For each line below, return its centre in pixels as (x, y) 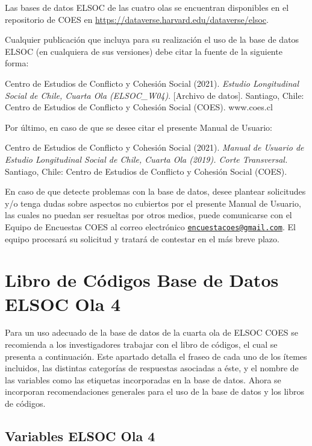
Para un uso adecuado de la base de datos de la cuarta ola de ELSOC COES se (151, 332)
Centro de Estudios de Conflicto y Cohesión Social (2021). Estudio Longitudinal (152, 83)
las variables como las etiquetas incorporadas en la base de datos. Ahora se (143, 379)
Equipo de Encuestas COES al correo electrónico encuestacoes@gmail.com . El (150, 226)
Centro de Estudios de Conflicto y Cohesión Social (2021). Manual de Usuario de (154, 147)
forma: (17, 63)
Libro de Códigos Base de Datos (142, 280)
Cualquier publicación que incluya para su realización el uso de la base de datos (152, 39)
